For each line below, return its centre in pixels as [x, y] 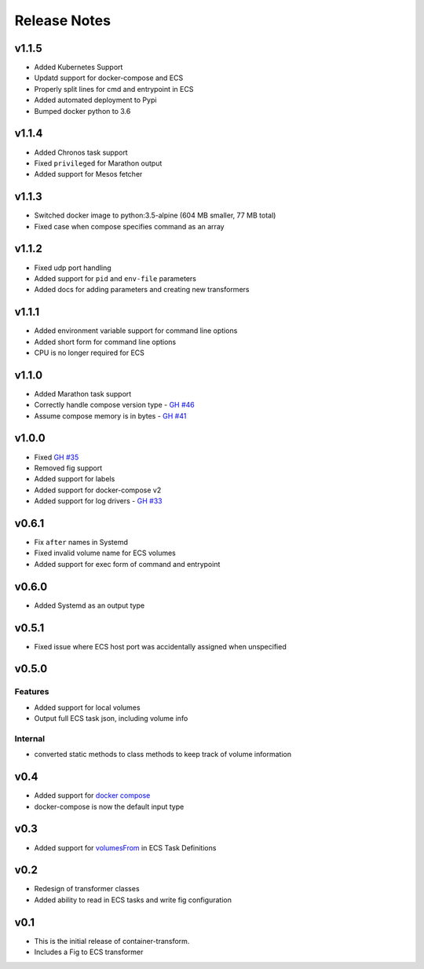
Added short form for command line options [105, 342]
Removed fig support [68, 468]
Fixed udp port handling [73, 268]
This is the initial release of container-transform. [112, 941]
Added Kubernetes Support [79, 68]
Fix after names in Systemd [81, 543]
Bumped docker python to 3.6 [82, 111]
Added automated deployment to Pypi [95, 100]
